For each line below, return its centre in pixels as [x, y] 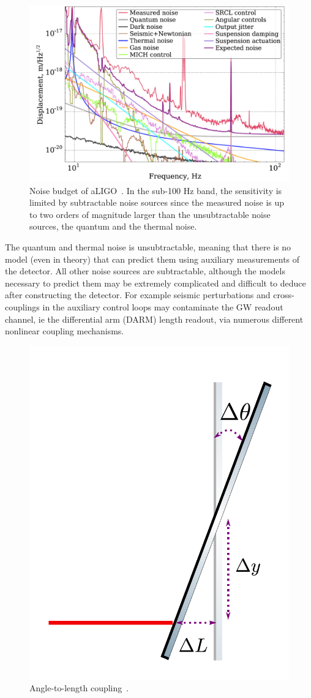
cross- [284, 295]
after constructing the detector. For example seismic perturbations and [138, 295]
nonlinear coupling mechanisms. [65, 331]
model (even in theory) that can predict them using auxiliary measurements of [152, 259]
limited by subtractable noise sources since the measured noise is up [157, 202]
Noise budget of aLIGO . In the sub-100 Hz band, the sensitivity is [156, 190]
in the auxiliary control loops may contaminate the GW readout [163, 306]
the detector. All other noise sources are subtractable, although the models [145, 271]
